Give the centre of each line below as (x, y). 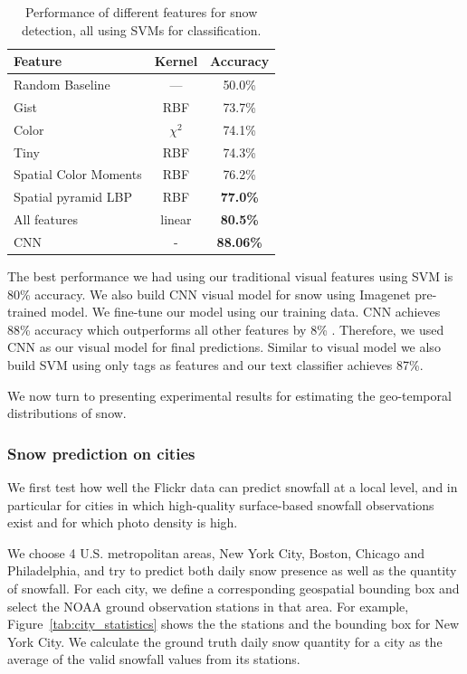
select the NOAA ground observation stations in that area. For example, (208, 606)
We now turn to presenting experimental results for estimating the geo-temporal (229, 395)
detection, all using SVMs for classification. (141, 29)
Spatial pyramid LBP (73, 197)
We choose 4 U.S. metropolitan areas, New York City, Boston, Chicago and (216, 552)
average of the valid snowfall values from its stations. (154, 659)
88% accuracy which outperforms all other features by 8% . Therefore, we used (226, 329)
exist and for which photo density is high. (123, 522)
